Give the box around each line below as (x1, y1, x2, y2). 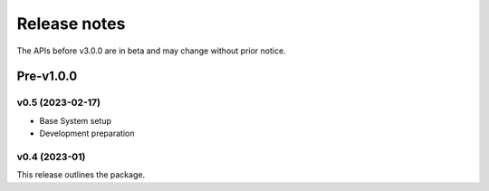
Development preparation (39, 128, 135, 139)
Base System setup (39, 115, 112, 126)
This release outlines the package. (16, 169, 145, 180)
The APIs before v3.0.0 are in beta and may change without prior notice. (16, 45, 286, 56)
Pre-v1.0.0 (16, 69, 78, 84)
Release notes (16, 14, 126, 33)
